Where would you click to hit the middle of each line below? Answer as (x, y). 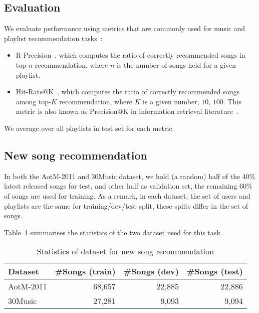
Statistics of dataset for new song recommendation (125, 251)
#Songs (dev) (151, 271)
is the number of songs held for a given (176, 64)
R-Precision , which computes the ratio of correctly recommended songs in (131, 55)
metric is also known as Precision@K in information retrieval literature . (127, 111)
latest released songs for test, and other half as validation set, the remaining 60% (128, 186)
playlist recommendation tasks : (53, 38)
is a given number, (171, 101)
